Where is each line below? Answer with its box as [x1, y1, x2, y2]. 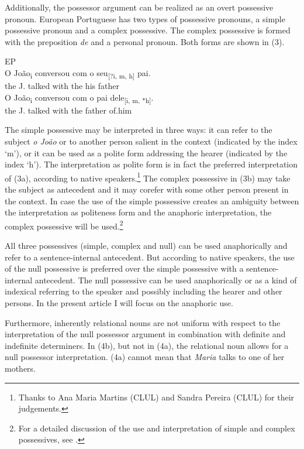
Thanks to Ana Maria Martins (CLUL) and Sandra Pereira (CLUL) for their [18, 390, 295, 403]
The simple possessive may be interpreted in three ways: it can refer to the [5, 124, 272, 136]
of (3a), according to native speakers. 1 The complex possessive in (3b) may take [5, 170, 291, 184]
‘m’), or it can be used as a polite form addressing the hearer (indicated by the [5, 146, 288, 159]
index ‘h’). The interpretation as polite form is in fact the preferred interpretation [5, 158, 298, 170]
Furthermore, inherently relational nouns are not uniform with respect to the [5, 316, 281, 328]
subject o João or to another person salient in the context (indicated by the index [5, 135, 298, 147]
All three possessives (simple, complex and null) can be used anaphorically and [5, 239, 288, 252]
